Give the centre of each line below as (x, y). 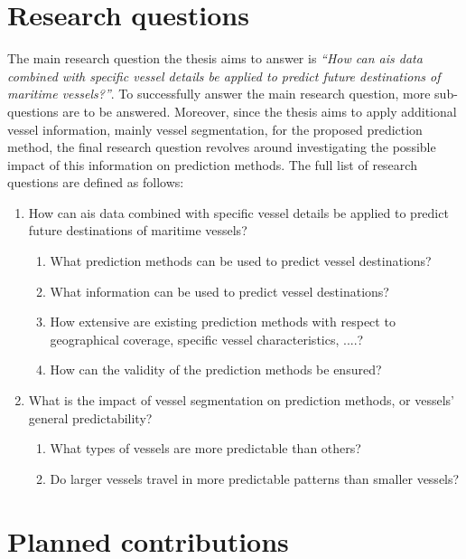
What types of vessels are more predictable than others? (205, 448)
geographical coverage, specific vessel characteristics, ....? (207, 339)
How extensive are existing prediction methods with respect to (223, 322)
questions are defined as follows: (96, 182)
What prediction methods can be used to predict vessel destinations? (241, 261)
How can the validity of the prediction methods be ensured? (216, 370)
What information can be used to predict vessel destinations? (219, 291)
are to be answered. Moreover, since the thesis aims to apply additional (260, 111)
